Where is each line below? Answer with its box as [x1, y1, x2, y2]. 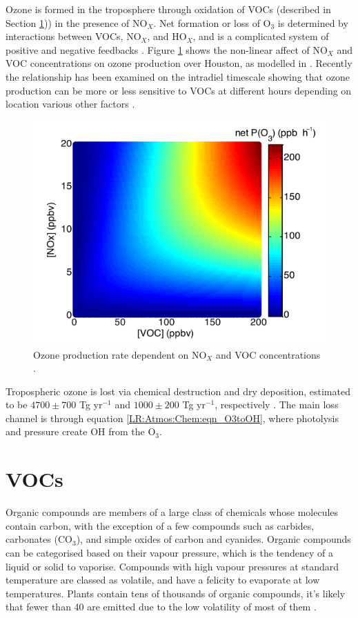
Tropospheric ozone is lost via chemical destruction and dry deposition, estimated [6, 383, 350, 398]
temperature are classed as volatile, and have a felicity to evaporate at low [6, 572, 320, 587]
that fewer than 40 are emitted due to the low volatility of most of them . [6, 599, 317, 614]
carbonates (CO [6, 532, 72, 546]
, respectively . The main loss [215, 397, 339, 412]
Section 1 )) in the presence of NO [6, 15, 148, 30]
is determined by [277, 15, 348, 30]
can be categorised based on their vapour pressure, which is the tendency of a [6, 545, 334, 559]
